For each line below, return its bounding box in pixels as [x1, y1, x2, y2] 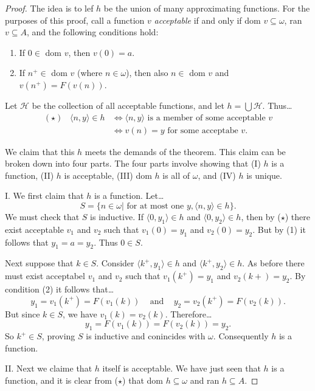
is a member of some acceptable [147, 113, 266, 122]
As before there [247, 257, 305, 269]
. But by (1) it [252, 223, 306, 235]
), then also [126, 66, 168, 79]
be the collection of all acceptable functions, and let [32, 99, 224, 111]
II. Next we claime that [5, 362, 92, 375]
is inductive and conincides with [86, 330, 206, 342]
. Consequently [213, 330, 269, 342]
